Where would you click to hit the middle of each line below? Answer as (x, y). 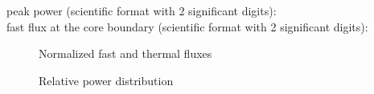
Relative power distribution (106, 80)
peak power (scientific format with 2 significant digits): (142, 10)
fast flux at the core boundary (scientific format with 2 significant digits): (187, 26)
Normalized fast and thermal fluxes (125, 53)
